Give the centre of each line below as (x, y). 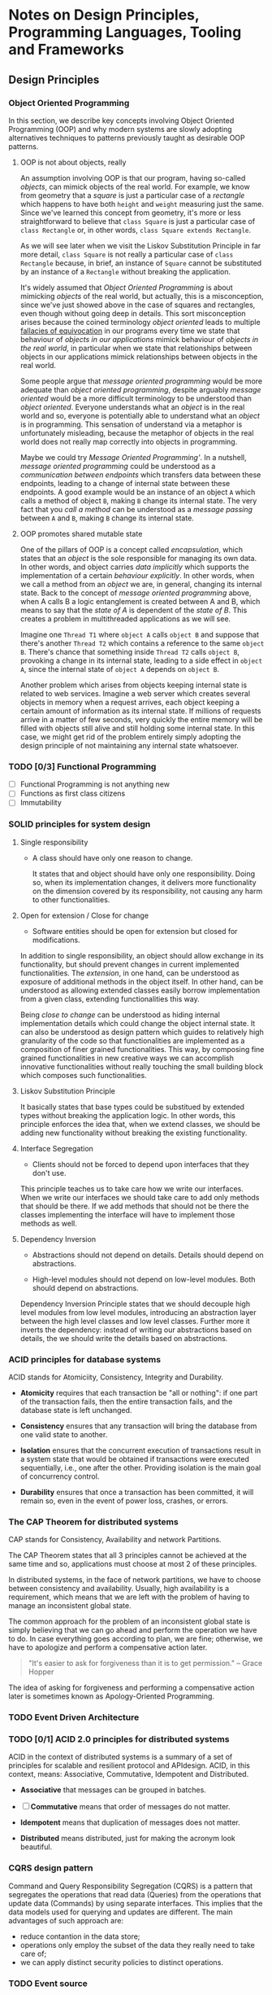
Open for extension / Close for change (84, 915)
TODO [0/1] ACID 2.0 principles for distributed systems (119, 1739)
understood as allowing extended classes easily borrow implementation (140, 990)
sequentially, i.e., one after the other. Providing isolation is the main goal (140, 1467)
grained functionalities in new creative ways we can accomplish (127, 1058)
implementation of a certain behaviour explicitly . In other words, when (137, 575)
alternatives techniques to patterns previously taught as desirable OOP (127, 138)
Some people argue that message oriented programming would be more (141, 381)
